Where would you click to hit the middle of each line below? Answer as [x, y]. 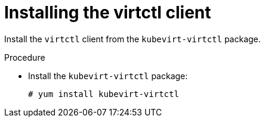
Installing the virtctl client [108, 12]
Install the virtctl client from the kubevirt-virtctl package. [132, 39]
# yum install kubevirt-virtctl [104, 94]
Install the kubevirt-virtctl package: [108, 76]
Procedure [25, 57]
